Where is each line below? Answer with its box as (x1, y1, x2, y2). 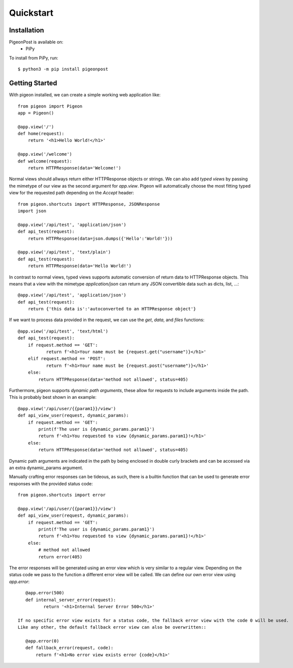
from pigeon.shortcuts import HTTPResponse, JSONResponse (18, 201, 160, 207)
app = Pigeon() (18, 110, 54, 115)
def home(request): (18, 131, 65, 137)
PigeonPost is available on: (9, 39, 64, 45)
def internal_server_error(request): (25, 597, 116, 603)
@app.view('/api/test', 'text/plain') (18, 250, 111, 255)
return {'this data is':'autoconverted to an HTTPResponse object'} (27, 306, 196, 312)
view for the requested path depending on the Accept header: (9, 190, 134, 196)
